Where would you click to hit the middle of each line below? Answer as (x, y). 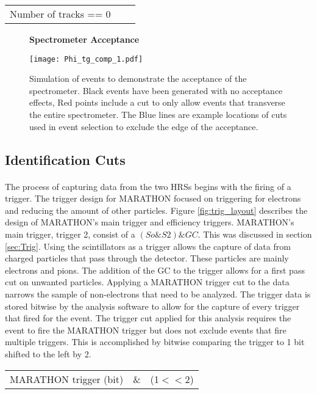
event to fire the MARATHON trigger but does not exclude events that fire (146, 330)
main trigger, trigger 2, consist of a (70, 234)
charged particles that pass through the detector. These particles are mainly (147, 258)
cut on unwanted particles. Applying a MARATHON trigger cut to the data (147, 282)
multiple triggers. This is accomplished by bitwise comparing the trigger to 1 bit (155, 342)
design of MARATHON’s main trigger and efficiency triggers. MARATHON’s (150, 222)
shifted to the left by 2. (48, 353)
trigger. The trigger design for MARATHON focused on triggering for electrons (153, 198)
